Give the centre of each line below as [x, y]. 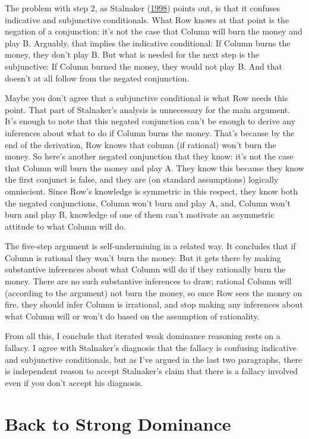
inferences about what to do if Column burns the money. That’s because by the [150, 132]
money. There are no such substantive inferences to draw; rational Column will [148, 281]
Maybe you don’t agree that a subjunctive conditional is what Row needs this [146, 98]
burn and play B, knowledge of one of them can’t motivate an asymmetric [140, 214]
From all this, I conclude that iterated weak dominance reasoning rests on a [143, 336]
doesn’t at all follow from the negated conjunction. [97, 78]
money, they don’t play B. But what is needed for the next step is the [132, 54]
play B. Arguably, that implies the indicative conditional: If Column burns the [148, 43]
